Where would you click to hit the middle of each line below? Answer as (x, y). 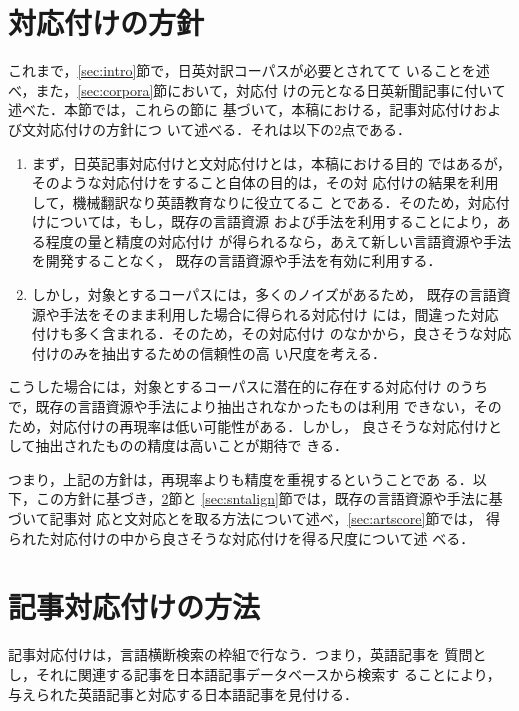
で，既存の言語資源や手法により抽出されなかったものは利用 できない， (241, 406)
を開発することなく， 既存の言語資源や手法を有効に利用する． (236, 260)
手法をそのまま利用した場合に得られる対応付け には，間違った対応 (279, 313)
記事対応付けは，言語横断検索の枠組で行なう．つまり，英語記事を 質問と (247, 654)
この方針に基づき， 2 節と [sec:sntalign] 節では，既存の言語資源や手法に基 (269, 498)
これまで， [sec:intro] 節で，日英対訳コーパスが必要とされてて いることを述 (249, 70)
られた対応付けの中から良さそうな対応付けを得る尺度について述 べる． (241, 537)
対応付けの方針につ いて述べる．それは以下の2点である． (223, 128)
